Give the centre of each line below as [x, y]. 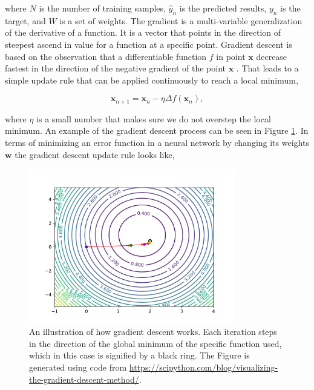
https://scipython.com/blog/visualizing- [204, 367]
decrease [272, 56]
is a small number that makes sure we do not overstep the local [154, 118]
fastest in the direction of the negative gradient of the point [116, 68]
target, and [25, 20]
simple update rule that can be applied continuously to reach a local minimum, [152, 80]
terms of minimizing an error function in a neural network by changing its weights [157, 142]
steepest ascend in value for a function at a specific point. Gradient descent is [149, 44]
